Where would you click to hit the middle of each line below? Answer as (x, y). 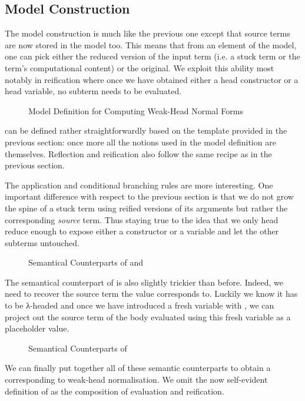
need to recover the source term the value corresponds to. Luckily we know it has (151, 294)
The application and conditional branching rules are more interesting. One (139, 185)
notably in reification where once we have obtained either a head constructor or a (152, 79)
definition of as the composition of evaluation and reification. (115, 391)
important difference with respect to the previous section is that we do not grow (149, 196)
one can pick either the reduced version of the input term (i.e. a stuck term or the (152, 56)
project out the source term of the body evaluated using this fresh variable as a (148, 317)
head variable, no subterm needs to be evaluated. (93, 91)
